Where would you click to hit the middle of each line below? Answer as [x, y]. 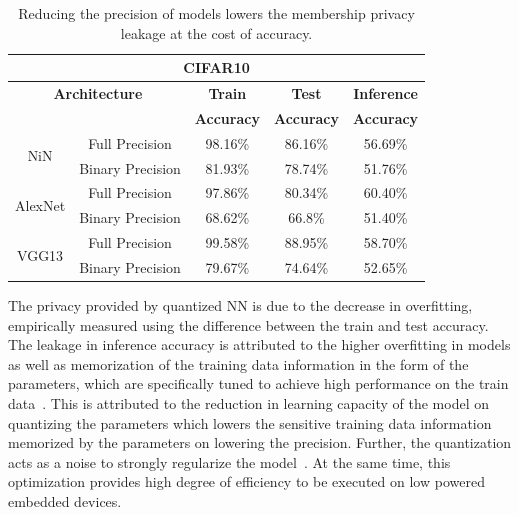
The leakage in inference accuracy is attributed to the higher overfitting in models [259, 344]
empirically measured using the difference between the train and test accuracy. [248, 324]
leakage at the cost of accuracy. [216, 32]
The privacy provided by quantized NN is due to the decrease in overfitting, [240, 305]
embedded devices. [65, 500]
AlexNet [40, 204]
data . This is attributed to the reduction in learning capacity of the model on [248, 403]
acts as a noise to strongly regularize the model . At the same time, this [229, 461]
